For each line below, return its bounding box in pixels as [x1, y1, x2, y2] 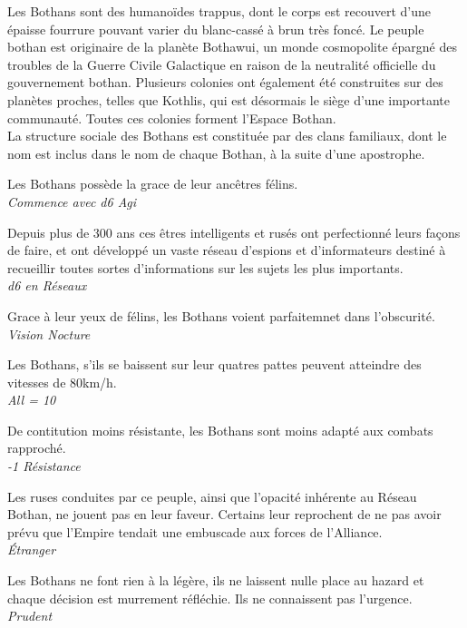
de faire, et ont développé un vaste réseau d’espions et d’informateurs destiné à [7, 240, 446, 260]
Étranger [7, 540, 56, 559]
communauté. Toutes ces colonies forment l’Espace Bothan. [7, 108, 336, 127]
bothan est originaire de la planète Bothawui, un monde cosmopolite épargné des [7, 37, 457, 56]
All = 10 [7, 390, 56, 409]
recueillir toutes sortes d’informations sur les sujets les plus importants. [7, 258, 404, 277]
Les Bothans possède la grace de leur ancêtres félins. [7, 174, 298, 193]
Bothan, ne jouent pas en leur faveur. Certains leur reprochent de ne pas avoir [7, 505, 442, 524]
